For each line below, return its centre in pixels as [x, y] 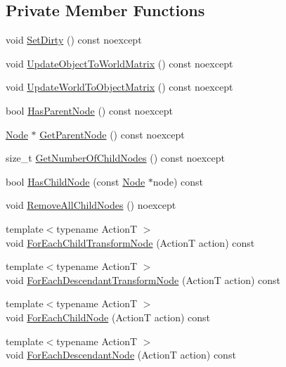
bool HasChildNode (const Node [76, 181]
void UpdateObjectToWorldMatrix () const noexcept [119, 63]
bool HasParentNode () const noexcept [90, 110]
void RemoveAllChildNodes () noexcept [91, 205]
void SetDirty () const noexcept [74, 40]
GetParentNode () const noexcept [112, 134]
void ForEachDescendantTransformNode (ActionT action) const [143, 279]
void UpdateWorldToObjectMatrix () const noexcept [119, 87]
